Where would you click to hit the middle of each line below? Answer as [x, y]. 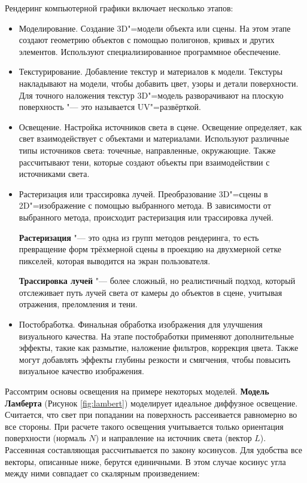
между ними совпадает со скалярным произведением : [102, 473]
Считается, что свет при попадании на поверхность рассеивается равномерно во [151, 415]
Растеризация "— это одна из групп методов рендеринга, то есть [139, 237]
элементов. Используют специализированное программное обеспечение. [150, 51]
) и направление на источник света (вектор [174, 438]
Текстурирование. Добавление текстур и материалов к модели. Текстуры [151, 71]
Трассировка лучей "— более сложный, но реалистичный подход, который [157, 281]
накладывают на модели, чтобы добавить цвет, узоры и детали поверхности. [159, 83]
